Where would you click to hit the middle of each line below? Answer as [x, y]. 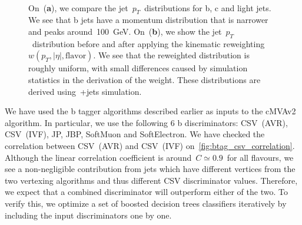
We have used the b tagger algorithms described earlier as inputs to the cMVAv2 [150, 111]
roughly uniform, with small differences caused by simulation [138, 68]
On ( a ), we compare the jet [78, 7]
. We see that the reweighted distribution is [171, 55]
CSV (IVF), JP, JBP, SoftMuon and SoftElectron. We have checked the [135, 134]
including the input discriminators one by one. [88, 215]
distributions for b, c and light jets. [208, 7]
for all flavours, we [260, 157]
